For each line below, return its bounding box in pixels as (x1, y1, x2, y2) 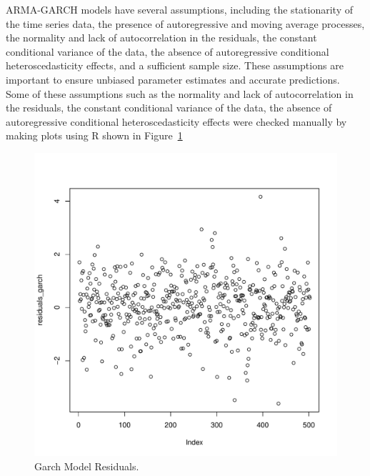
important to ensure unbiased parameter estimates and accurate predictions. (6, 71, 340, 86)
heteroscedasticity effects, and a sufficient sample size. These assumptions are (6, 58, 344, 73)
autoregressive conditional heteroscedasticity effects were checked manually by (6, 114, 347, 129)
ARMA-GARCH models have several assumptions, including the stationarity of (6, 2, 353, 16)
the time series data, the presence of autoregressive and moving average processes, (6, 16, 365, 31)
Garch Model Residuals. (34, 458, 139, 473)
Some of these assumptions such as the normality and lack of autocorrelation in (6, 86, 354, 101)
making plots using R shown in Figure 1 (6, 128, 183, 143)
